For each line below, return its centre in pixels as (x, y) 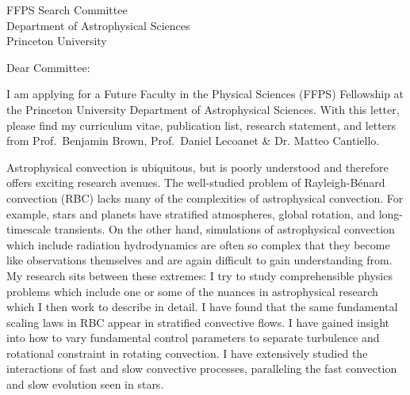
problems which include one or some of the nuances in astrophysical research (192, 291)
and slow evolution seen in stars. (85, 384)
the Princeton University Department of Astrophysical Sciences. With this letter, (203, 109)
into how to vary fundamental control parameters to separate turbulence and (193, 338)
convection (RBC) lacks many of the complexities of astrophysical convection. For (205, 197)
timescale (29, 229)
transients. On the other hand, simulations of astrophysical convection (224, 229)
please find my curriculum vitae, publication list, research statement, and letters (201, 125)
